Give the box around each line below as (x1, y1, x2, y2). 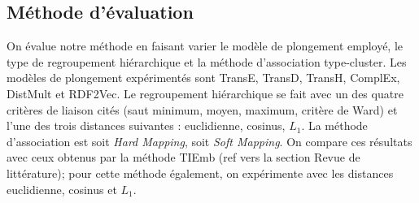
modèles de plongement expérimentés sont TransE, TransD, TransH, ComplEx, (7, 69, 400, 86)
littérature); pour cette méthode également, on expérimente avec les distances (7, 164, 394, 181)
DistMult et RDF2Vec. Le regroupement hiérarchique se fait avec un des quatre (7, 84, 404, 101)
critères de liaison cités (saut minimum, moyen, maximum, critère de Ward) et (7, 101, 398, 118)
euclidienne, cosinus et (7, 180, 117, 197)
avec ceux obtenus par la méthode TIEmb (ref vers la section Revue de (7, 149, 360, 166)
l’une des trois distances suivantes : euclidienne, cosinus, (7, 117, 286, 134)
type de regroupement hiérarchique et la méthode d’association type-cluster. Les (7, 53, 407, 70)
